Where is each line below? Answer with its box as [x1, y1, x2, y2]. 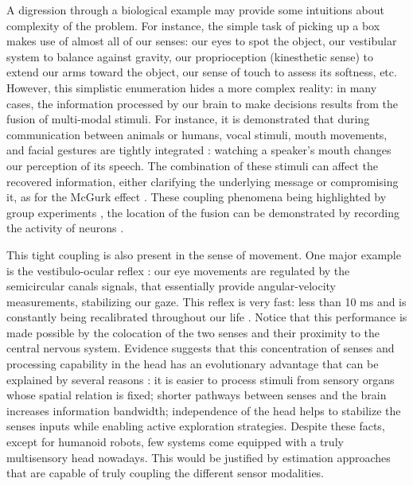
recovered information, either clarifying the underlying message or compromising [6, 173, 399, 189]
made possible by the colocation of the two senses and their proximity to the [6, 324, 380, 340]
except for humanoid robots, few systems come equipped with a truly [6, 434, 344, 450]
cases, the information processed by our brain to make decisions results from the [6, 95, 398, 111]
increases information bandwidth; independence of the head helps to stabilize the [6, 402, 401, 418]
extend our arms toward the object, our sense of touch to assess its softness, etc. [6, 64, 397, 80]
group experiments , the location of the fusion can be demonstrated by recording [6, 204, 399, 220]
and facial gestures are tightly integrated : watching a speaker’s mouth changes [6, 142, 392, 158]
